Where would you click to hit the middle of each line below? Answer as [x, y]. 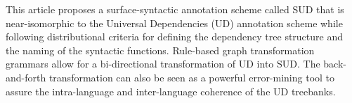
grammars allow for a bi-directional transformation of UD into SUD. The [163, 64]
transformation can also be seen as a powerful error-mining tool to [192, 77]
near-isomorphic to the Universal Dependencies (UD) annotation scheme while [174, 23]
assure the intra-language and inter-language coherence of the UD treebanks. [171, 91]
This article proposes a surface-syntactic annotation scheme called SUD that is [175, 9]
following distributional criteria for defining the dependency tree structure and [175, 37]
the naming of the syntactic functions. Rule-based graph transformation [160, 50]
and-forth [26, 77]
